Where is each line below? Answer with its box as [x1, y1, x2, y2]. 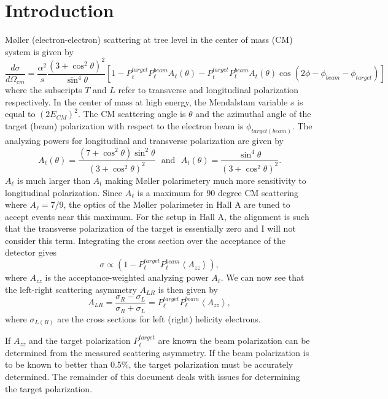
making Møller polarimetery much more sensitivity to [105, 173, 306, 186]
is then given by [158, 283, 218, 295]
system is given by [5, 45, 74, 58]
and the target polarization [29, 334, 131, 347]
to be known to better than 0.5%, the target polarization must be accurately [5, 358, 293, 371]
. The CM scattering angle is [77, 107, 186, 120]
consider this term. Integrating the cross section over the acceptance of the [5, 234, 286, 246]
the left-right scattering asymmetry [5, 283, 137, 295]
